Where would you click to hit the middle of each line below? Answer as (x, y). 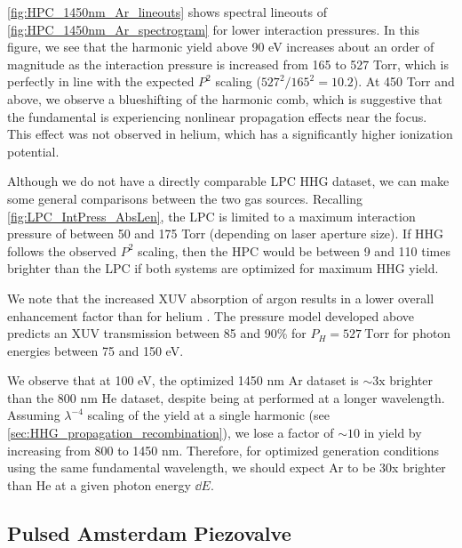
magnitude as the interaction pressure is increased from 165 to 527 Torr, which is (228, 64)
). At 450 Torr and (404, 81)
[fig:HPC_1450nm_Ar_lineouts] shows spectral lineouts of (167, 12)
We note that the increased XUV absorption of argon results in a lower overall (221, 298)
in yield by (393, 433)
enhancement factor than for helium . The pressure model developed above (211, 315)
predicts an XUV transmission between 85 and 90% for (157, 333)
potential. (33, 151)
